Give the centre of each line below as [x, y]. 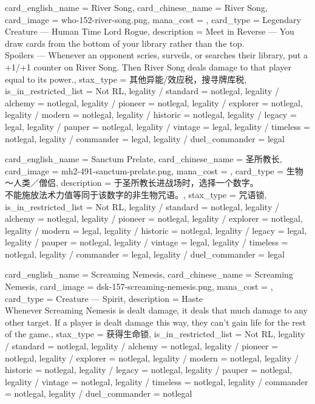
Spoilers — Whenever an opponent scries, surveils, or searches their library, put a [157, 55]
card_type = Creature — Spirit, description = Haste [104, 298]
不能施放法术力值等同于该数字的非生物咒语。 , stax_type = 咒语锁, [136, 194]
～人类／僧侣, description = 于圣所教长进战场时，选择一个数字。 [132, 183]
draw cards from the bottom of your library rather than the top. [125, 43]
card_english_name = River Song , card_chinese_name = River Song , [136, 7]
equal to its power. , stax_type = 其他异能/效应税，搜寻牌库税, [126, 79]
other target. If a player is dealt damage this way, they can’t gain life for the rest [155, 322]
